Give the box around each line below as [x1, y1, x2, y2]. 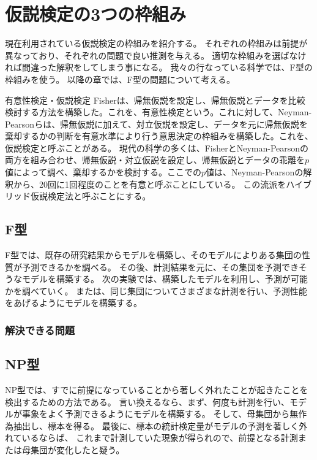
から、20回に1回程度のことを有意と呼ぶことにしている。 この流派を [13, 177, 286, 190]
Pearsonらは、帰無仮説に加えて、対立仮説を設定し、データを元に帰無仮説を [5, 117, 308, 130]
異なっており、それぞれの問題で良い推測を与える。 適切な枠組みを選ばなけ [5, 48, 307, 61]
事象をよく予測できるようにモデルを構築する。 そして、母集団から [21, 407, 290, 420]
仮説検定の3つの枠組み [5, 1, 187, 26]
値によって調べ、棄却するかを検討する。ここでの [5, 166, 201, 178]
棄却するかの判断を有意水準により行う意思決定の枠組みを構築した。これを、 [5, 129, 313, 142]
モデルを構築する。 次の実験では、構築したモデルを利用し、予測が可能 [21, 272, 308, 285]
